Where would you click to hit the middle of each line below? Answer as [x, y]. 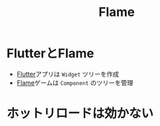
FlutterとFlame [50, 54]
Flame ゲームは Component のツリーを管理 [75, 82]
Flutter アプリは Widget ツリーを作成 [68, 74]
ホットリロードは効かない [80, 114]
